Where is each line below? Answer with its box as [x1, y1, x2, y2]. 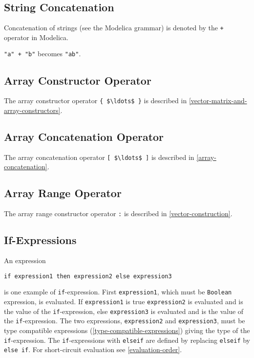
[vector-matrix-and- [189, 95, 247, 106]
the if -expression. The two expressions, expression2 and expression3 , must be [4, 315, 245, 326]
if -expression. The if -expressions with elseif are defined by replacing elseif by [4, 335, 250, 345]
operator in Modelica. [4, 32, 68, 42]
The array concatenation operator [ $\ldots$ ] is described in [4, 152, 194, 162]
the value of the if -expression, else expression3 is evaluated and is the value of [4, 306, 244, 316]
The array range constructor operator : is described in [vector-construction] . [4, 208, 233, 219]
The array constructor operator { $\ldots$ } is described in [4, 95, 187, 106]
